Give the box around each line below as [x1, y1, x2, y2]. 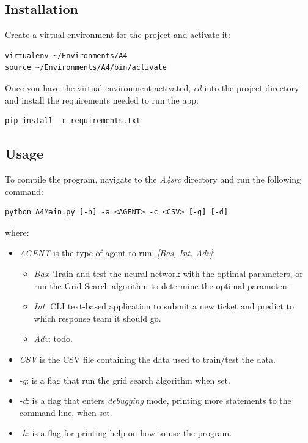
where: [5, 225, 29, 238]
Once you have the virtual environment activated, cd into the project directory [5, 81, 299, 94]
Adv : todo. [34, 332, 73, 345]
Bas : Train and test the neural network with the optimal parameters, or [34, 267, 303, 279]
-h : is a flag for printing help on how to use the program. [19, 426, 232, 439]
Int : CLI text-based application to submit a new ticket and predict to [34, 300, 295, 312]
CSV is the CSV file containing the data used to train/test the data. [19, 352, 276, 365]
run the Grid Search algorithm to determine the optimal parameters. [34, 279, 291, 292]
